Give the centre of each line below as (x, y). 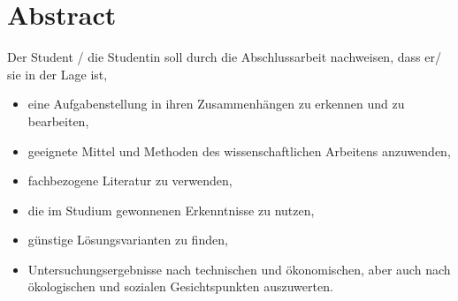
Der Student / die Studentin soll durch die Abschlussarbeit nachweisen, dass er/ (224, 57)
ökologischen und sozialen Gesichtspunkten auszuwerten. (180, 286)
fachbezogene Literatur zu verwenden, (130, 181)
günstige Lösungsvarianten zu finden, (128, 240)
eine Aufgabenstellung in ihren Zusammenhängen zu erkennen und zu (216, 104)
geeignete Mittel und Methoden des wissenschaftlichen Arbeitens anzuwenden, (239, 150)
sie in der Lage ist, (57, 74)
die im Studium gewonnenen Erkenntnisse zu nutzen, (171, 210)
